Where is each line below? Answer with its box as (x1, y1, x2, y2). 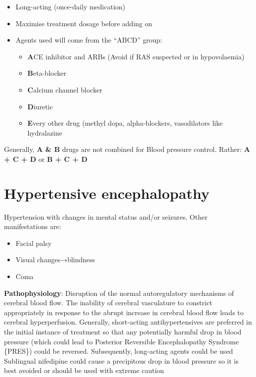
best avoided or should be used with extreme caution (4, 365, 164, 376)
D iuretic (27, 101, 53, 111)
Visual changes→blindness (15, 254, 95, 265)
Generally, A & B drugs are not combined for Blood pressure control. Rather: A (4, 144, 250, 154)
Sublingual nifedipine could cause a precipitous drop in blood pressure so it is (4, 355, 239, 366)
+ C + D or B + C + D (4, 153, 87, 164)
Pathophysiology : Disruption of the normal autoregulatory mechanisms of (4, 287, 234, 298)
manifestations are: (4, 221, 61, 232)
